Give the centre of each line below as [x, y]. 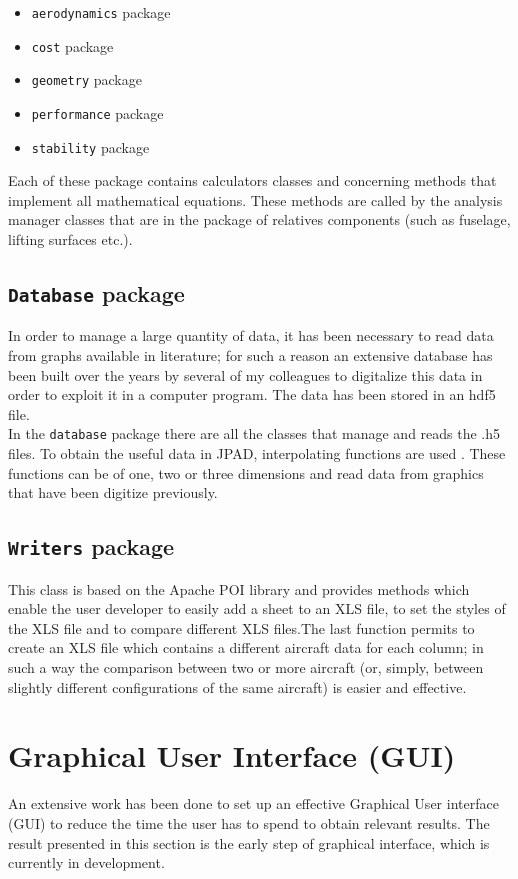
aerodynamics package [101, 12]
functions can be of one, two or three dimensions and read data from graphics [246, 472]
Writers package [91, 546]
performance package [97, 112]
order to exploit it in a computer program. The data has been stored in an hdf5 [252, 394]
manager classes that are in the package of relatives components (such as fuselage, [259, 219]
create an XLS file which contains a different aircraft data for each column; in [246, 647]
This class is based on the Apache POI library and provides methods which [239, 588]
